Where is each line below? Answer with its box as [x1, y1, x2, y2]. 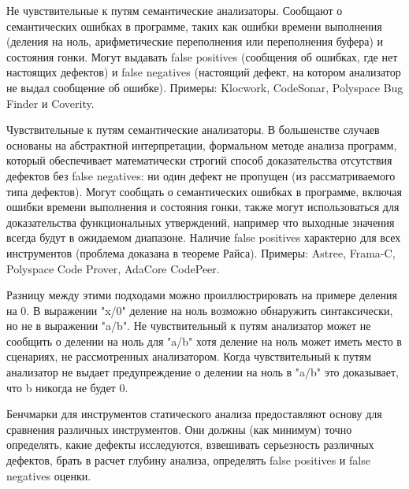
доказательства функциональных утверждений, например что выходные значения [6, 213, 395, 230]
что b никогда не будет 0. [6, 379, 128, 395]
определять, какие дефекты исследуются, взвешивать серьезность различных [6, 436, 374, 453]
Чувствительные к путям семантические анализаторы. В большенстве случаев [6, 121, 380, 138]
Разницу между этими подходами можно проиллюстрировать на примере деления [6, 287, 397, 303]
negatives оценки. [6, 467, 91, 483]
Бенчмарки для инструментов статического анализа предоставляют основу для [6, 406, 382, 422]
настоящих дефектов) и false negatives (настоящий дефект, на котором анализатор [6, 64, 401, 80]
